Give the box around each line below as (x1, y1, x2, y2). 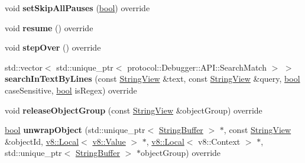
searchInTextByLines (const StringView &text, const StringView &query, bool (5, 72, 300, 85)
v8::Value (92, 135, 126, 147)
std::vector (5, 61, 43, 73)
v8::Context (198, 135, 241, 147)
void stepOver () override (5, 41, 101, 54)
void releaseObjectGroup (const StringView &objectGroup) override (5, 104, 262, 116)
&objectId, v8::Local (5, 135, 79, 147)
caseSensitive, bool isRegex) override (5, 84, 137, 96)
